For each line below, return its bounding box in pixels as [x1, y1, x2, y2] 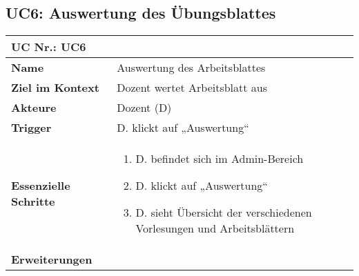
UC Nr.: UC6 [11, 39, 86, 55]
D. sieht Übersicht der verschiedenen [135, 204, 312, 221]
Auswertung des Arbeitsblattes [117, 59, 266, 76]
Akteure [11, 99, 57, 116]
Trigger [11, 119, 52, 136]
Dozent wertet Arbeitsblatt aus [117, 79, 268, 96]
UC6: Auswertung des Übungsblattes [6, 2, 276, 23]
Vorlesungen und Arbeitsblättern [135, 220, 295, 237]
